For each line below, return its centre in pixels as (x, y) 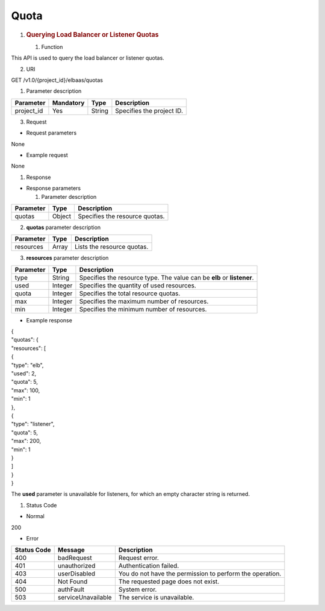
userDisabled (76, 574)
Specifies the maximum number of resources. (144, 301)
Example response (49, 320)
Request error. (139, 558)
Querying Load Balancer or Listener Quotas (92, 34)
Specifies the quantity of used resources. (138, 285)
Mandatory (68, 102)
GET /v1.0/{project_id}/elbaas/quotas (57, 80)
